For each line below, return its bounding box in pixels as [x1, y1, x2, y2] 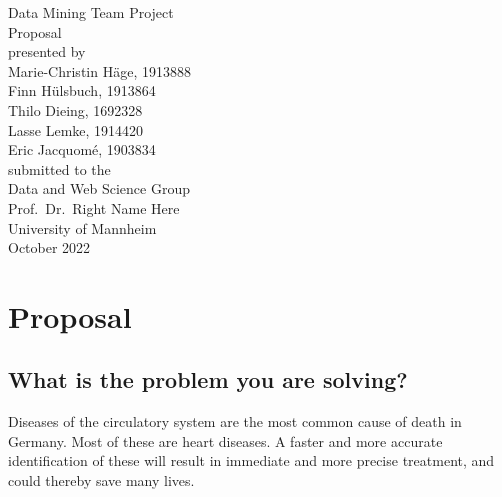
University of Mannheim [8, 217, 157, 238]
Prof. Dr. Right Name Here [8, 197, 180, 218]
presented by [8, 41, 86, 62]
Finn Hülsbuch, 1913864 [8, 80, 156, 101]
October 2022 [8, 237, 91, 258]
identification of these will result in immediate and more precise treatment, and [8, 450, 495, 471]
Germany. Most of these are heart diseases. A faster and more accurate [8, 430, 443, 451]
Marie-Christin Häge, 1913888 [8, 60, 191, 81]
